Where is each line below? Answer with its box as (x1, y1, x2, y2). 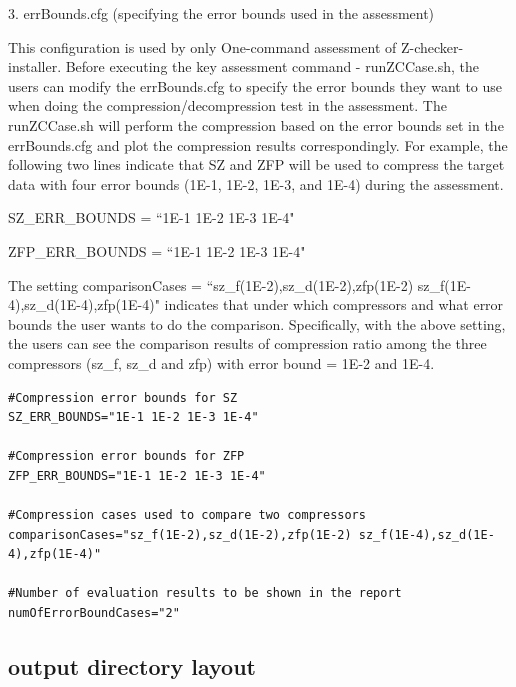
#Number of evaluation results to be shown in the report (8, 586, 402, 601)
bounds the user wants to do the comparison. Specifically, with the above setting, (8, 313, 506, 334)
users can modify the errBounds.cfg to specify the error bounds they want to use (8, 75, 503, 96)
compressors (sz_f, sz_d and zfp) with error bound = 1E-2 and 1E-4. (8, 352, 435, 373)
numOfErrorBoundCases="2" (8, 606, 180, 621)
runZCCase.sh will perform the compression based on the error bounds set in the (8, 114, 504, 135)
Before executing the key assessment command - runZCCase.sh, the (65, 56, 479, 77)
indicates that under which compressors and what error (164, 294, 504, 315)
